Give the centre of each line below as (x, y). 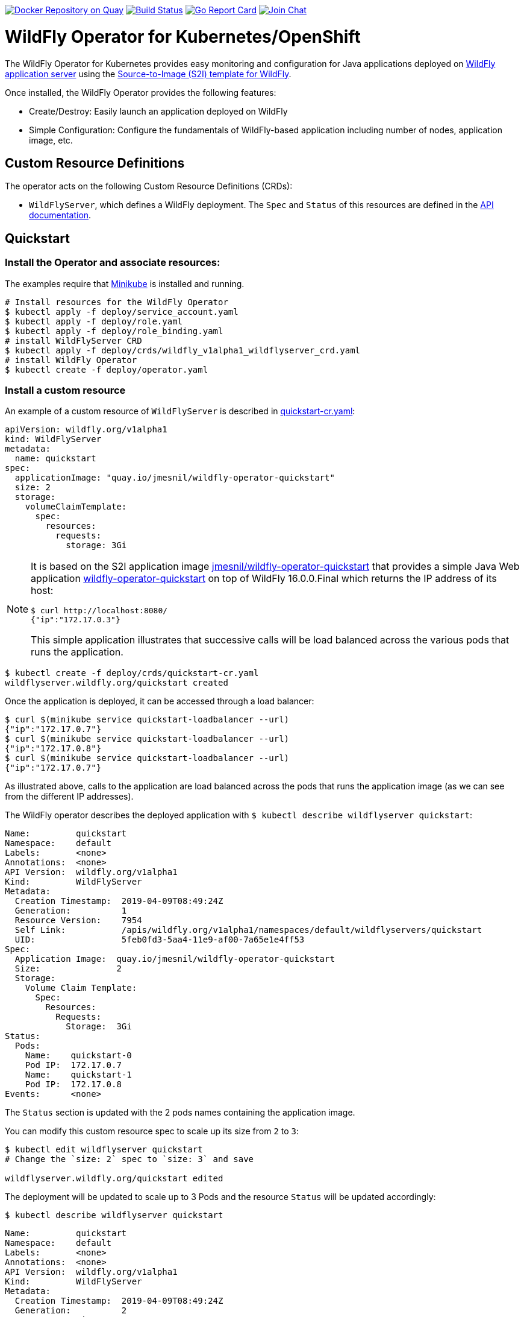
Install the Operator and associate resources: (113, 263)
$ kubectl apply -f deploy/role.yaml (94, 321)
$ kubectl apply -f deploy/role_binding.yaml (114, 331)
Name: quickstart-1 (78, 1075)
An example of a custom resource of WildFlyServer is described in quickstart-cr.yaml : (180, 411)
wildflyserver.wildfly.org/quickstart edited (114, 1179)
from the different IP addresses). (69, 797)
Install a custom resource (65, 390)
